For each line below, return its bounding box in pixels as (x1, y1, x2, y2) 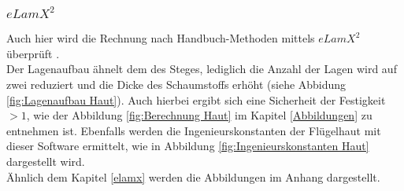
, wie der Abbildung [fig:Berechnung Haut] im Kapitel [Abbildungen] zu (26, 107, 372, 123)
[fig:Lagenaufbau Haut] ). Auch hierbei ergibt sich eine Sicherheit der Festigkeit (6, 91, 386, 108)
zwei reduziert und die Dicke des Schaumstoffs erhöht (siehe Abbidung (6, 76, 347, 92)
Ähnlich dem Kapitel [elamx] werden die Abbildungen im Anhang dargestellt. (6, 168, 380, 185)
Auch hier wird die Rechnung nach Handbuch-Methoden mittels (6, 30, 315, 46)
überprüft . (6, 45, 60, 61)
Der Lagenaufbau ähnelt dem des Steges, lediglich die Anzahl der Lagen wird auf (6, 61, 397, 77)
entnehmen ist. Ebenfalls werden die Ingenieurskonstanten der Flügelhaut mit (6, 122, 381, 138)
